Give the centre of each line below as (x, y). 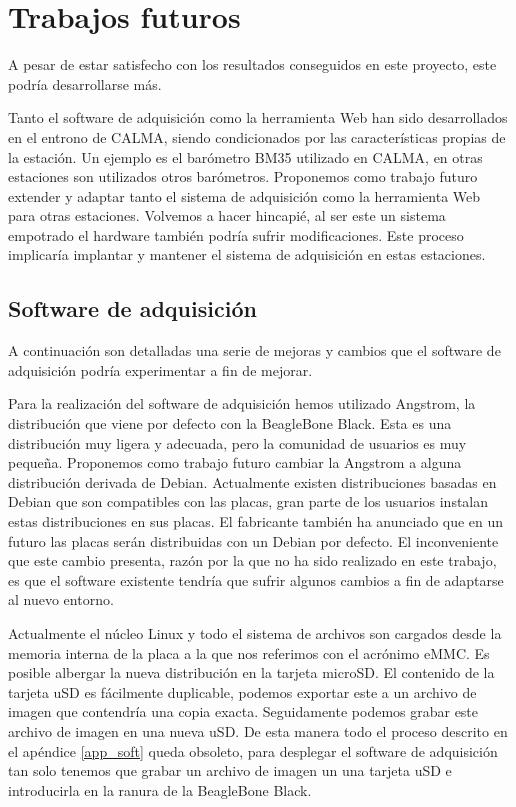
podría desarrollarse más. (85, 83)
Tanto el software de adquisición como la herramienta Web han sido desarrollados (258, 117)
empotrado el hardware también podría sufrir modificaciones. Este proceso (236, 234)
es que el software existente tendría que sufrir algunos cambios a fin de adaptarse (256, 579)
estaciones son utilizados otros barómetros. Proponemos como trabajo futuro (243, 176)
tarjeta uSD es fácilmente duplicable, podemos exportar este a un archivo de (242, 691)
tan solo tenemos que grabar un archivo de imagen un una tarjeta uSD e (230, 770)
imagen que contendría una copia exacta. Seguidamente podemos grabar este (243, 711)
